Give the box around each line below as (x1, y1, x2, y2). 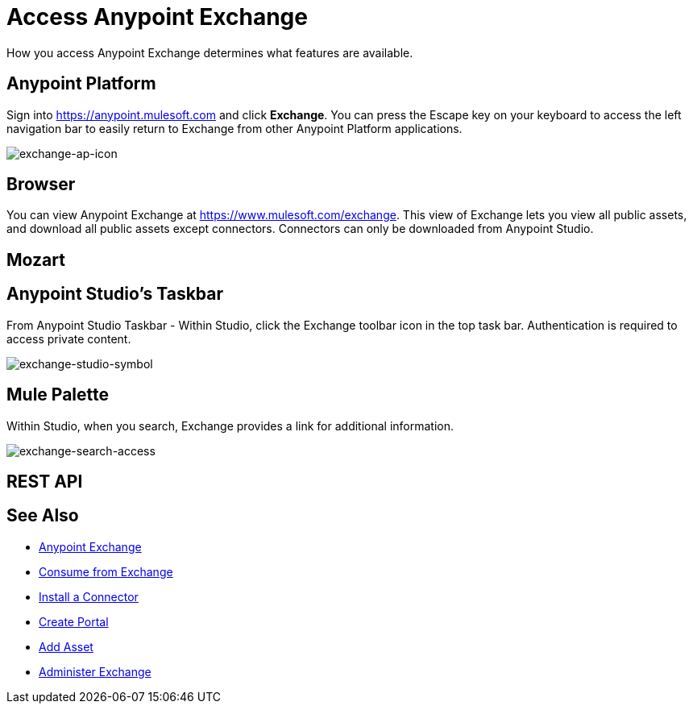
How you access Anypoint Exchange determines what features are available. (6, 45, 413, 60)
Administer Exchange (39, 664, 151, 679)
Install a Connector (39, 589, 139, 604)
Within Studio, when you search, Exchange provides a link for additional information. (6, 418, 454, 433)
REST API (6, 471, 83, 492)
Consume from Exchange (39, 564, 173, 579)
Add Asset (39, 639, 93, 654)
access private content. (6, 331, 131, 346)
